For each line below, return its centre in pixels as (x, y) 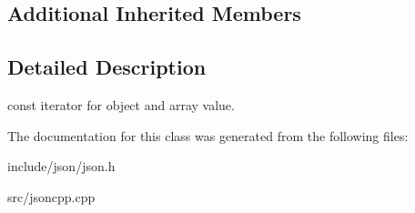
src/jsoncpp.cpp (51, 196)
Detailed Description (107, 67)
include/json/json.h (61, 166)
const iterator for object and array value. (121, 104)
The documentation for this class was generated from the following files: (208, 135)
